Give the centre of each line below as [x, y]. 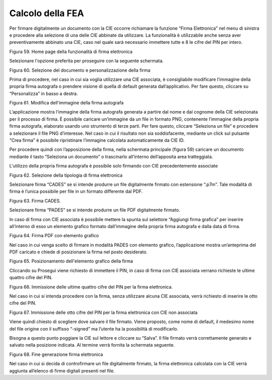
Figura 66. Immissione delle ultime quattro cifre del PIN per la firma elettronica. [91, 287]
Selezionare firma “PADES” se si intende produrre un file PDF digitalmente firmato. [95, 210]
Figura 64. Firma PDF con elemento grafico [54, 236]
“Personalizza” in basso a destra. [44, 93]
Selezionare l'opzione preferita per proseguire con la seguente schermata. [86, 61]
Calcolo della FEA [47, 13]
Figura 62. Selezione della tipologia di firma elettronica [66, 175]
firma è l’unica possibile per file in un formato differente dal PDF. [76, 191]
